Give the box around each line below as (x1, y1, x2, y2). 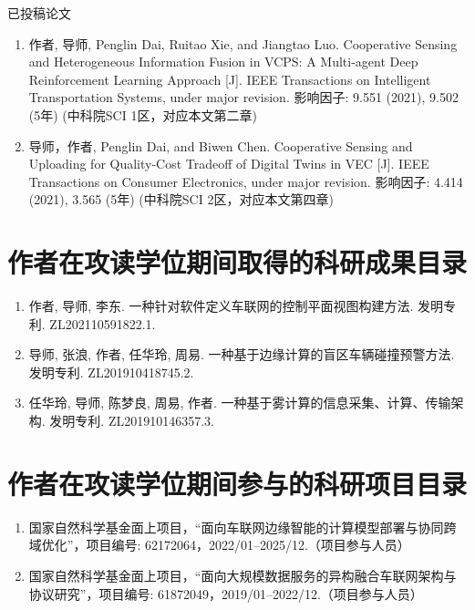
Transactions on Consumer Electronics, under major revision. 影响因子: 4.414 (28, 171, 463, 191)
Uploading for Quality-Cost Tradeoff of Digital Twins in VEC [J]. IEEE (28, 154, 429, 173)
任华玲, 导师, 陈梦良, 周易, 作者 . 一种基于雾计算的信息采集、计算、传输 (28, 393, 451, 412)
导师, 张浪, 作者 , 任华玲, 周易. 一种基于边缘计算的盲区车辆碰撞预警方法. (28, 345, 455, 364)
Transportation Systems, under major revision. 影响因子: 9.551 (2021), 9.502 (28, 88, 459, 107)
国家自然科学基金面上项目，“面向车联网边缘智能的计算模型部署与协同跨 (28, 517, 457, 536)
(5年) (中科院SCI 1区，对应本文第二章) (28, 105, 257, 124)
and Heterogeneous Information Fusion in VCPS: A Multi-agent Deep (28, 52, 418, 71)
